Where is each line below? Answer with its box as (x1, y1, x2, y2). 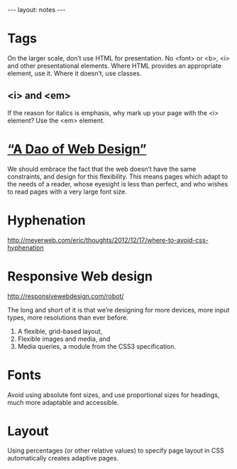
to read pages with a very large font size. (7, 187, 128, 196)
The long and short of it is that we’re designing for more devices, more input (7, 305, 230, 314)
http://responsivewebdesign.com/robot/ (7, 292, 124, 300)
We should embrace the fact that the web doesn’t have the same (7, 164, 197, 173)
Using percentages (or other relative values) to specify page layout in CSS (7, 446, 225, 455)
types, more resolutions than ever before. (7, 313, 129, 322)
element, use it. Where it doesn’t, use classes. (7, 69, 142, 78)
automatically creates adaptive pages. (7, 454, 119, 463)
